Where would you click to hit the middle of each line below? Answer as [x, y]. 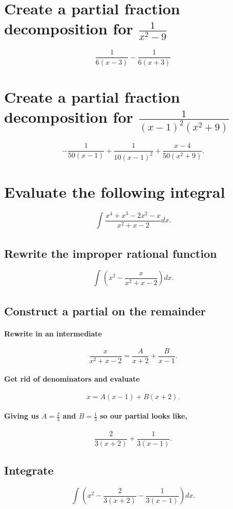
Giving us [22, 416]
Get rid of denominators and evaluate [72, 378]
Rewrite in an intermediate [53, 333]
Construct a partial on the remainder [105, 310]
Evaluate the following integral [115, 191]
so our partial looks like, [144, 416]
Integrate [29, 470]
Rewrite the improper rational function [111, 253]
